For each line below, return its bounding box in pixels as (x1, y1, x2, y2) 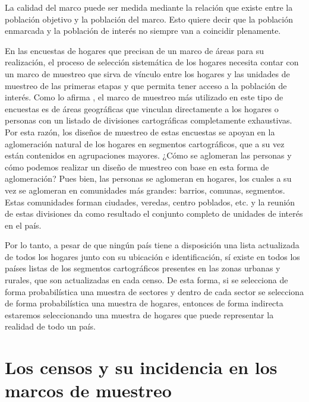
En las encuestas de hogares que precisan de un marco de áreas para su (5, 44, 264, 56)
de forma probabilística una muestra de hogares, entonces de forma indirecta (5, 297, 283, 309)
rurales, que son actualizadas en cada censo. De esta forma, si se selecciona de (5, 274, 288, 286)
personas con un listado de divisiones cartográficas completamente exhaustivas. (5, 114, 292, 126)
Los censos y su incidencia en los (5, 355, 278, 379)
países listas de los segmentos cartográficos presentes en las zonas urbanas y (5, 262, 280, 274)
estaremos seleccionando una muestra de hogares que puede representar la (5, 308, 274, 321)
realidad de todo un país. (5, 320, 96, 333)
